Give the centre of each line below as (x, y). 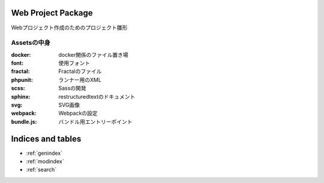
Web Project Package (52, 13)
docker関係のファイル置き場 (93, 54)
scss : (18, 88)
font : (17, 63)
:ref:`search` (41, 170)
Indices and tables (46, 138)
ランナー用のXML (80, 80)
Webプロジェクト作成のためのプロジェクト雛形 (69, 28)
